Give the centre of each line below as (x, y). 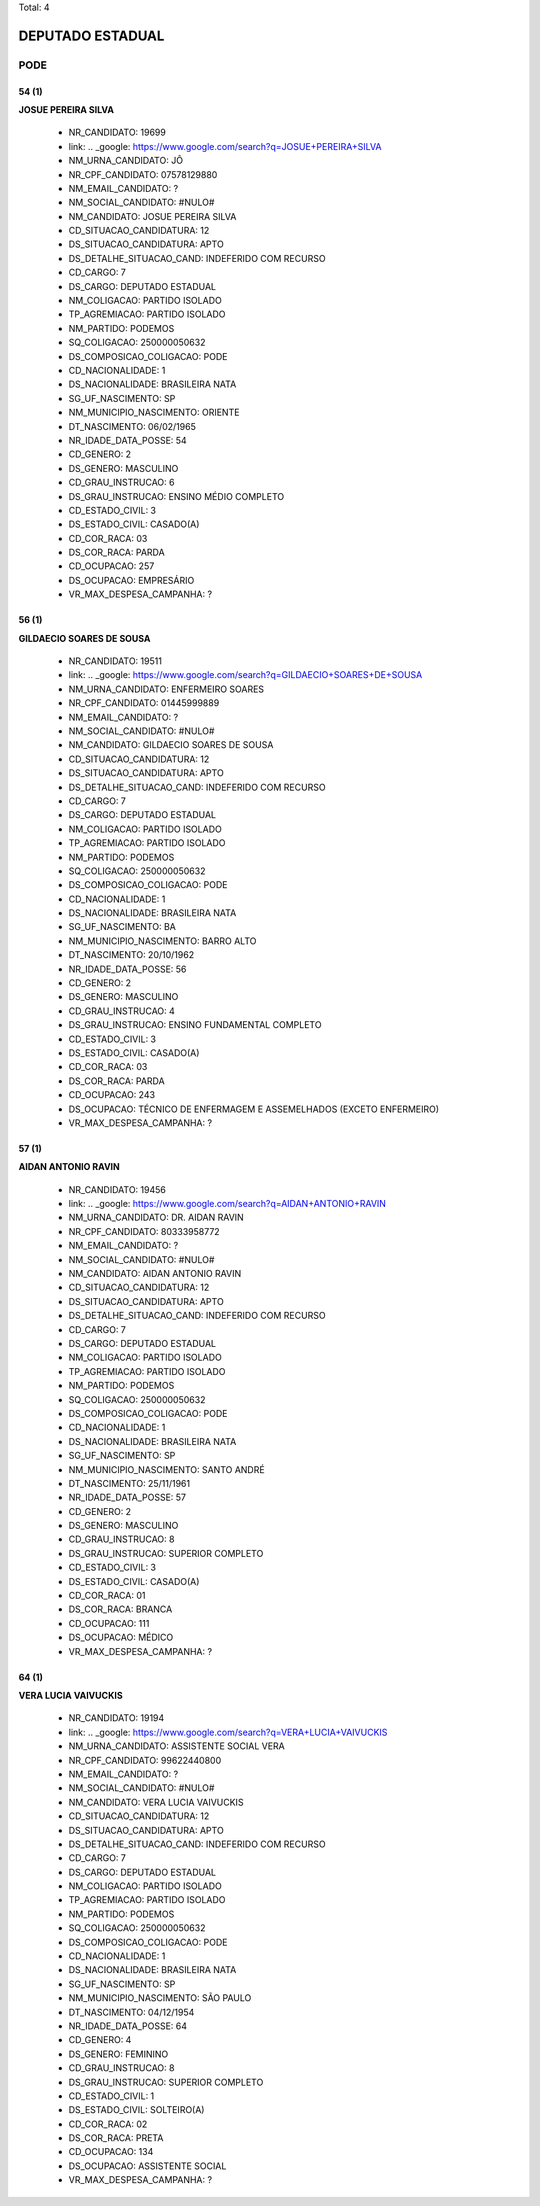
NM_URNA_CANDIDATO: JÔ (126, 161)
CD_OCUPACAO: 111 (109, 1623)
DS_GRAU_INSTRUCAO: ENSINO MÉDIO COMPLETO (176, 496)
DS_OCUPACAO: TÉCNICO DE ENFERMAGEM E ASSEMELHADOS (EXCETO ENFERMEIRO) (254, 1109)
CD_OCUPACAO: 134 (111, 2152)
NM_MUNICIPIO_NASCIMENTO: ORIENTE (154, 412)
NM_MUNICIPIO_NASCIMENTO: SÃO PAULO (160, 1998)
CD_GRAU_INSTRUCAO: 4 (121, 1011)
